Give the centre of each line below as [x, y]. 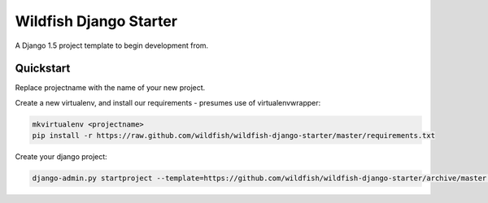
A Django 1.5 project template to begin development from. [112, 45]
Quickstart [43, 69]
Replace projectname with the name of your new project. [110, 88]
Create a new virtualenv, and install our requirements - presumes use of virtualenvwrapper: [168, 102]
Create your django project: [61, 157]
